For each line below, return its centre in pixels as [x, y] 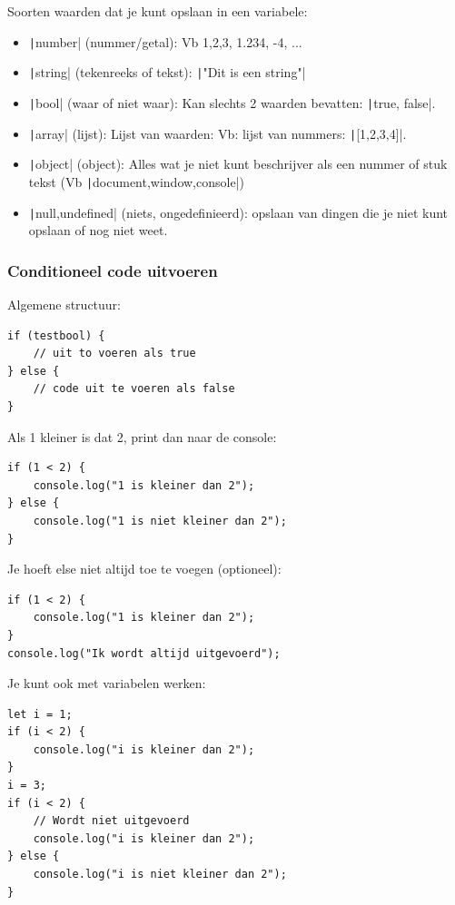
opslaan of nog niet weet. [98, 230]
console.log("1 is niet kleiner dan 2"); [160, 521]
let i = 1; [40, 714]
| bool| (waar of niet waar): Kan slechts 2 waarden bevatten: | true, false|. [232, 102]
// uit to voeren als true [114, 354]
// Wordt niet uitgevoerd [111, 821]
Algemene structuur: [64, 304]
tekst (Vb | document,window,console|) [136, 181]
